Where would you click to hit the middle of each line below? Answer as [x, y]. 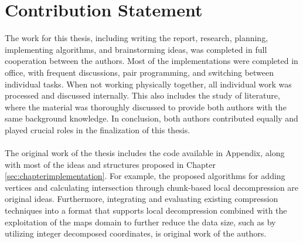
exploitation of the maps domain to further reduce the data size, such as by [140, 222]
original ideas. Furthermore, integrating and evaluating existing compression [142, 199]
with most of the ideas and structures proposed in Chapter [110, 164]
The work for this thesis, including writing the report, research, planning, [137, 38]
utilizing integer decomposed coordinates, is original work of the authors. [136, 233]
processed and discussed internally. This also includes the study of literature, [142, 95]
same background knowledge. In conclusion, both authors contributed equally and [151, 118]
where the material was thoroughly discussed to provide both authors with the [146, 107]
